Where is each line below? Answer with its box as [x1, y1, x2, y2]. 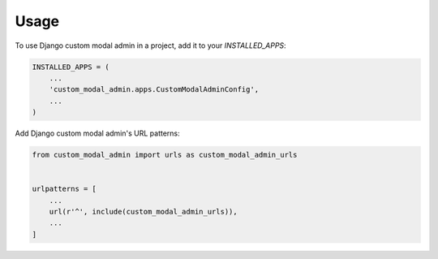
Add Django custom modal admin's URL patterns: [15, 128, 180, 138]
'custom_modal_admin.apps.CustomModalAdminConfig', [49, 85, 260, 94]
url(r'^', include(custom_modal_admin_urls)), [49, 207, 238, 217]
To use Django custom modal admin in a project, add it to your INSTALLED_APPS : [15, 41, 287, 50]
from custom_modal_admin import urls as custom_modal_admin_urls [32, 150, 298, 160]
